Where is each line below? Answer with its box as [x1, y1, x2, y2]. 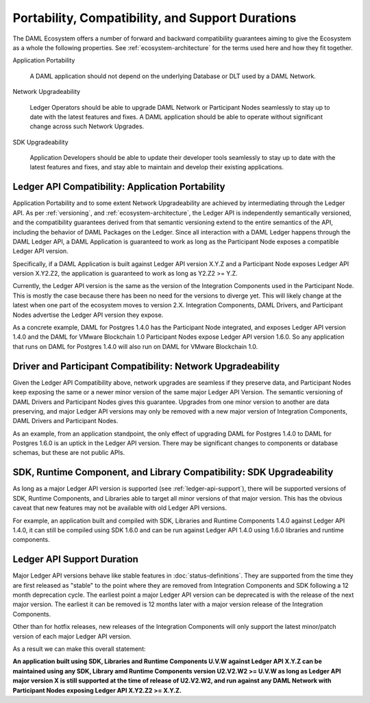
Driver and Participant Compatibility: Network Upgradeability [12, 360, 280, 372]
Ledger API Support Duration [12, 553, 138, 565]
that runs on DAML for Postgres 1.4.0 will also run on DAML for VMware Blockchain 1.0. [12, 342, 258, 350]
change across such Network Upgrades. [29, 122, 145, 130]
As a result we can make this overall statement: [12, 645, 146, 653]
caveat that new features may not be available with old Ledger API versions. [12, 504, 227, 512]
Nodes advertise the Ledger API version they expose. [12, 311, 164, 319]
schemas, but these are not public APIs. [12, 449, 125, 457]
